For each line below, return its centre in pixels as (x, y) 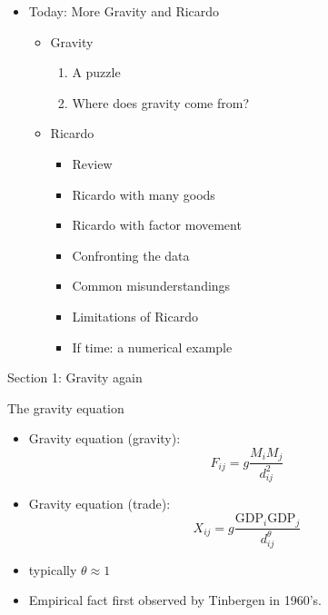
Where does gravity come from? (161, 102)
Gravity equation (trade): (99, 504)
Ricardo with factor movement (157, 225)
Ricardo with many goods (144, 194)
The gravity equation (66, 407)
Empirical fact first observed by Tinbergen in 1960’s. (175, 600)
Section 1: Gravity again (75, 377)
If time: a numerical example (152, 347)
